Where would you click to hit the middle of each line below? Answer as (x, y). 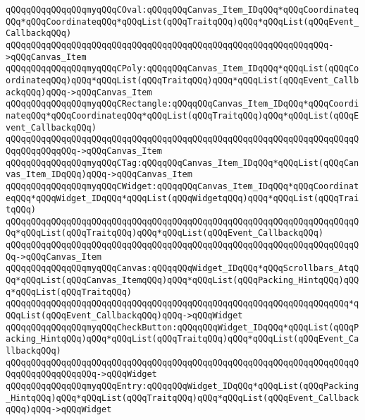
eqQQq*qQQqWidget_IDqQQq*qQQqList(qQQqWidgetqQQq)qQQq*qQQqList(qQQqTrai (182, 198)
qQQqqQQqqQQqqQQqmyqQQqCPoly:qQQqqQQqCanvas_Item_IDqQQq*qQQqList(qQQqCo (182, 69)
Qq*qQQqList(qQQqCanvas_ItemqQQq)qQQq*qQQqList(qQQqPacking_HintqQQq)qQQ (182, 281)
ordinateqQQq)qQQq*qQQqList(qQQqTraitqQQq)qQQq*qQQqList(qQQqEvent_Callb (182, 80)
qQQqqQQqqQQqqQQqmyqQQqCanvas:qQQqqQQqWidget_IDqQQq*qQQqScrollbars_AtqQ (182, 269)
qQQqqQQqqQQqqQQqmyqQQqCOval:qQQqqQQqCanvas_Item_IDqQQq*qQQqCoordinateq (182, 10)
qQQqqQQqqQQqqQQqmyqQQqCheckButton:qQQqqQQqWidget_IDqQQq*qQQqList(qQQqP (182, 327)
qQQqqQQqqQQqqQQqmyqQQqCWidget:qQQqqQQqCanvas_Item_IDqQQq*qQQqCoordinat (182, 186)
